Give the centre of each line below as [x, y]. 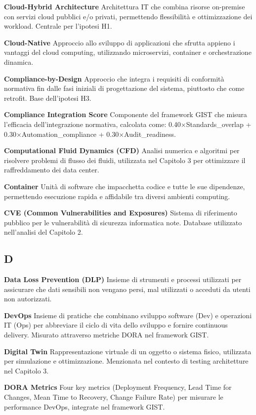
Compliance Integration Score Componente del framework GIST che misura [126, 114]
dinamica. [19, 62]
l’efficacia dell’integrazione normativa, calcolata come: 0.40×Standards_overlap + [128, 124]
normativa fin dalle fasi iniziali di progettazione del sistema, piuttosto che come [124, 88]
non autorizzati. [28, 299]
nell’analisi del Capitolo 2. [43, 232]
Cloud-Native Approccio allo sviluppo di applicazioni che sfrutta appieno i [120, 42]
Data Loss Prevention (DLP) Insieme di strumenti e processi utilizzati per [123, 279]
